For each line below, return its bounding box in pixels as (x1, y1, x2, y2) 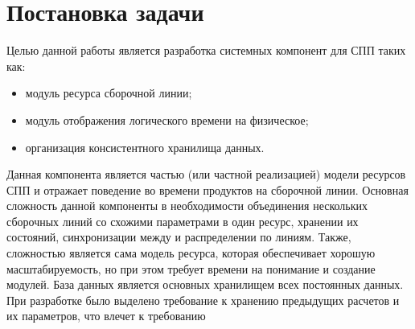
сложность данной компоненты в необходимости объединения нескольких (6, 197, 368, 214)
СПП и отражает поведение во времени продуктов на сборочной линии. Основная (6, 181, 409, 198)
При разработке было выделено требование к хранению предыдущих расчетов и (6, 291, 400, 308)
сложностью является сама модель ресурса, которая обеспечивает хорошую (6, 245, 376, 261)
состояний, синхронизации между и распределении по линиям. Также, (6, 228, 351, 245)
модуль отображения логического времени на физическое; (25, 111, 309, 128)
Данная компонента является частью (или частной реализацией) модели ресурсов (6, 166, 406, 183)
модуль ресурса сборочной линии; (25, 84, 192, 101)
